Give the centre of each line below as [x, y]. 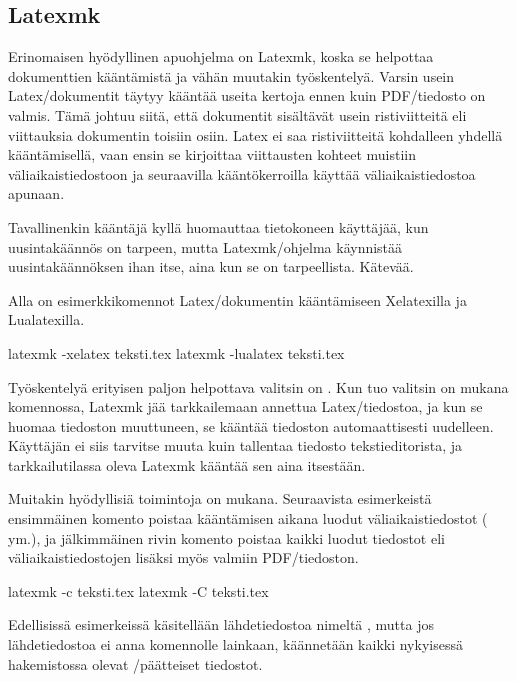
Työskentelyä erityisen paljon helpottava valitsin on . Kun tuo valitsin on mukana [258, 386]
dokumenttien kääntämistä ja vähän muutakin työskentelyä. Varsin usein [231, 75]
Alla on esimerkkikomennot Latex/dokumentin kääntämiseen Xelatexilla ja [237, 299]
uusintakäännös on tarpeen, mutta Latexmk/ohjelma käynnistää [205, 246]
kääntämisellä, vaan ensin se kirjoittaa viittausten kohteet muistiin [212, 154]
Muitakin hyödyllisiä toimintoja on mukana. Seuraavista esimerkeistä [220, 498]
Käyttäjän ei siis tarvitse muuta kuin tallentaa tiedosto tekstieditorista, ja [235, 445]
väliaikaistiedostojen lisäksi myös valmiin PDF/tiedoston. [183, 557]
